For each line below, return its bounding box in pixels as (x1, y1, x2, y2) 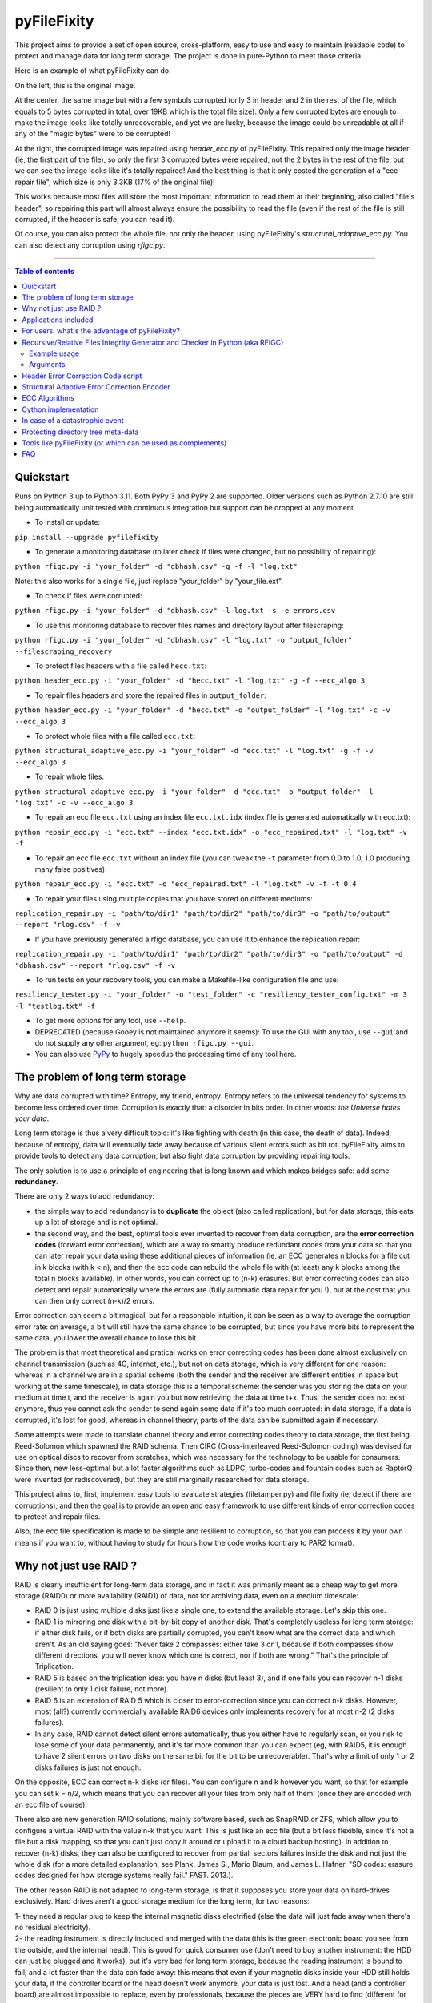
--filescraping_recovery (14, 647, 112, 656)
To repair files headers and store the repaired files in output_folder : (34, 690, 267, 700)
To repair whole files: (34, 772, 104, 781)
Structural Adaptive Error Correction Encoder (22, 382, 171, 392)
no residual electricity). (14, 1922, 91, 1932)
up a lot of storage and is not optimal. (34, 1218, 158, 1227)
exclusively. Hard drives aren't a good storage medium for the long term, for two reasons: (14, 1896, 310, 1906)
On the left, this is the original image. (14, 80, 136, 90)
